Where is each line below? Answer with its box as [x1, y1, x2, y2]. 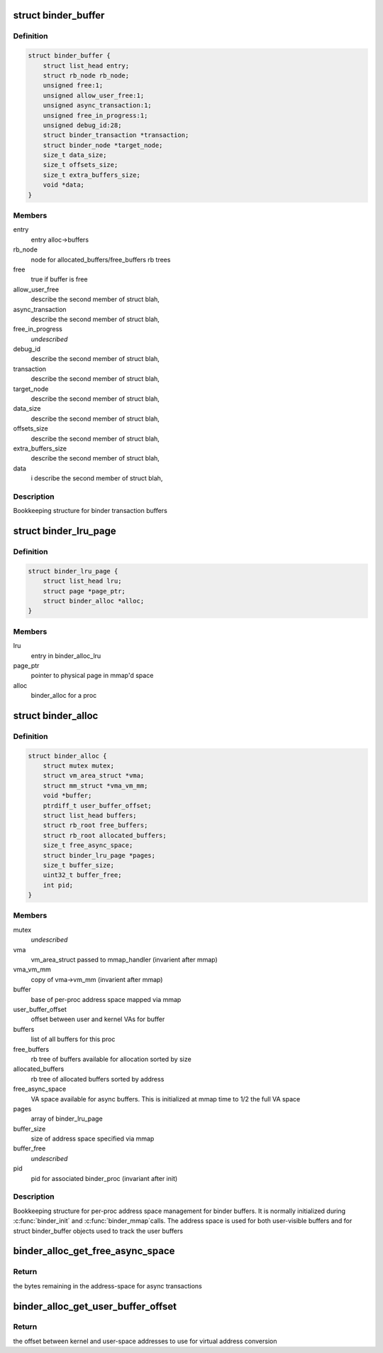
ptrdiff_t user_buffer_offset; [43, 802, 152, 809]
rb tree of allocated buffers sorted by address [30, 1074, 165, 1083]
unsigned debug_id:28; [43, 121, 122, 129]
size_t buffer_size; [43, 861, 115, 869]
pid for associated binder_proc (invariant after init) [30, 1174, 178, 1182]
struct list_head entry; [43, 61, 130, 70]
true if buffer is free [30, 275, 88, 284]
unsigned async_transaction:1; [43, 102, 152, 109]
